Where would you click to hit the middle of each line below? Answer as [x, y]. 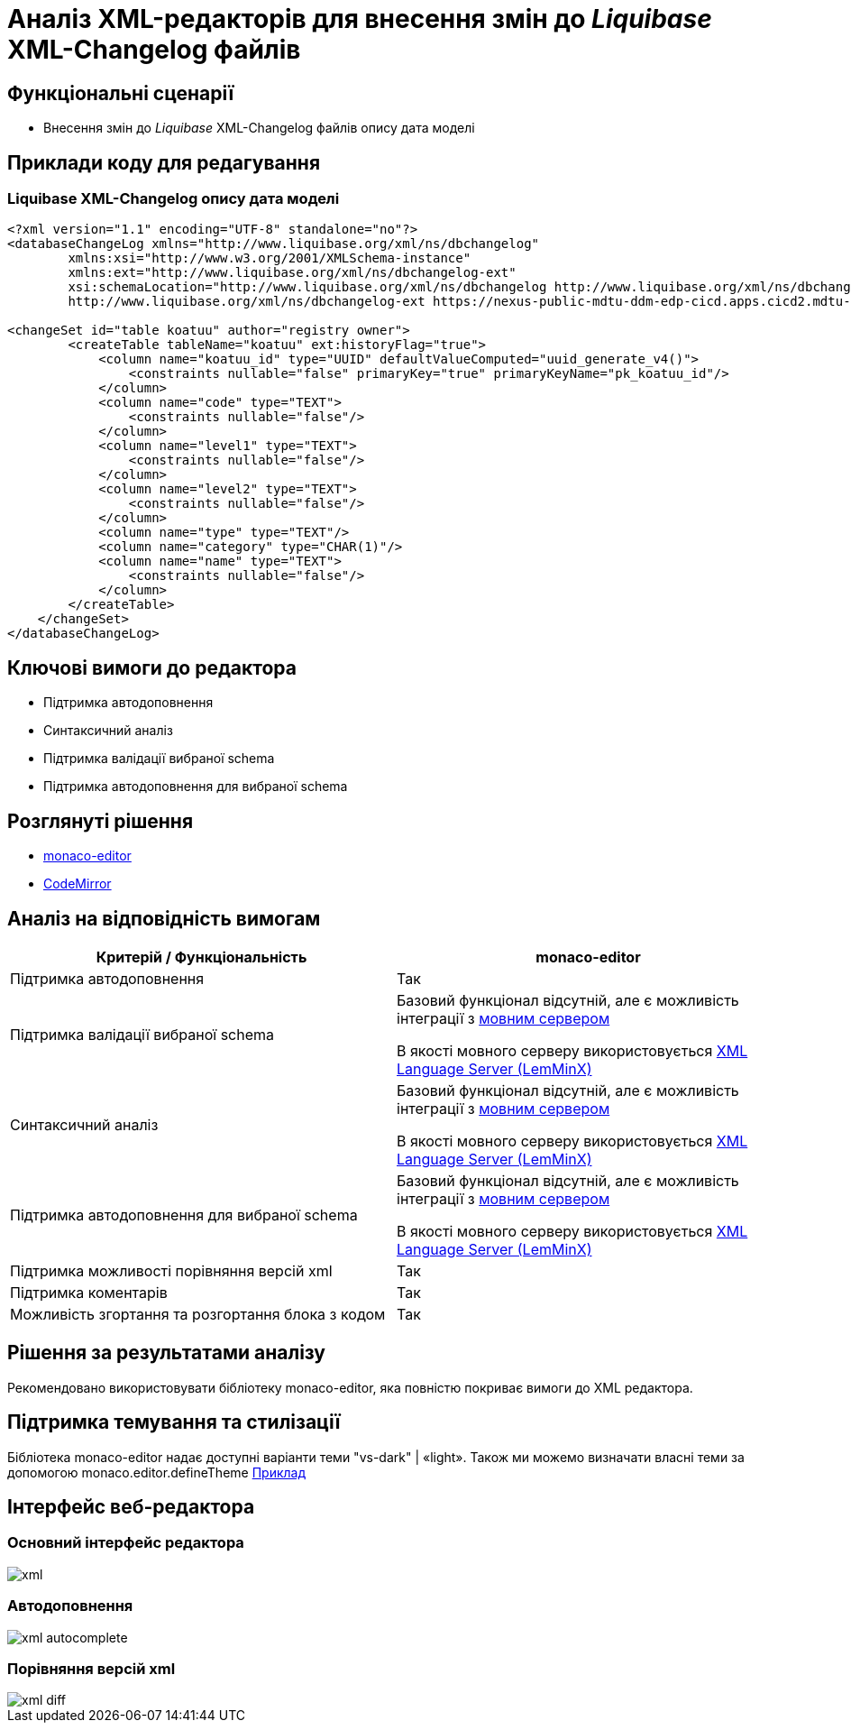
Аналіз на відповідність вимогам [164, 918]
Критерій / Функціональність [201, 957]
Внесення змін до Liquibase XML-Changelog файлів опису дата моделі [259, 128]
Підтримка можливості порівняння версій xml [171, 1270]
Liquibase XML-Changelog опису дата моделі [174, 199]
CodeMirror [78, 884]
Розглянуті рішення [101, 821]
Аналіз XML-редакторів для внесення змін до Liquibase [360, 19]
